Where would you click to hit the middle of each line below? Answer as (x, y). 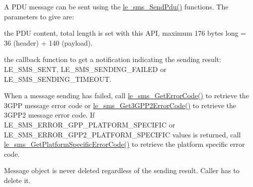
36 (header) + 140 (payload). (48, 42)
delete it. (17, 180)
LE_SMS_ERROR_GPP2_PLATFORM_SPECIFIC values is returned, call (123, 134)
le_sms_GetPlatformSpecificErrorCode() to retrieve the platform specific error (125, 144)
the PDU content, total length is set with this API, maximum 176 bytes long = (125, 33)
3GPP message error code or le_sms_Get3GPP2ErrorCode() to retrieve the (120, 105)
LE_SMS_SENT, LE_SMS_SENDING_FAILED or (85, 69)
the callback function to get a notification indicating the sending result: (113, 59)
